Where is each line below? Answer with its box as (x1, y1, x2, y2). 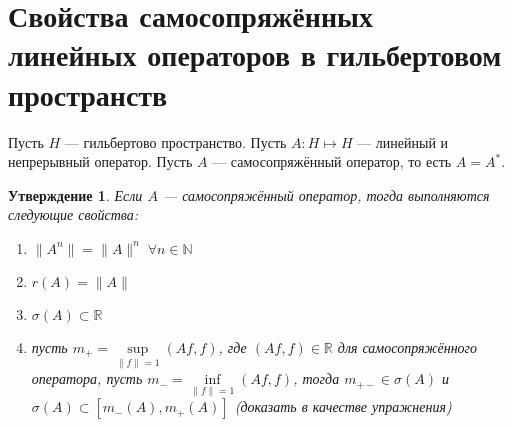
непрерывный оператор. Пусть (8, 151, 193, 172)
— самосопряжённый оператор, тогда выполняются (162, 184, 490, 205)
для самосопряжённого (337, 336, 478, 357)
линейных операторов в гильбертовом (8, 34, 502, 75)
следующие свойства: (8, 204, 139, 225)
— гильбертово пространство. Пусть (64, 131, 287, 152)
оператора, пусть (31, 368, 143, 389)
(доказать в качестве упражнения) (234, 396, 452, 417)
